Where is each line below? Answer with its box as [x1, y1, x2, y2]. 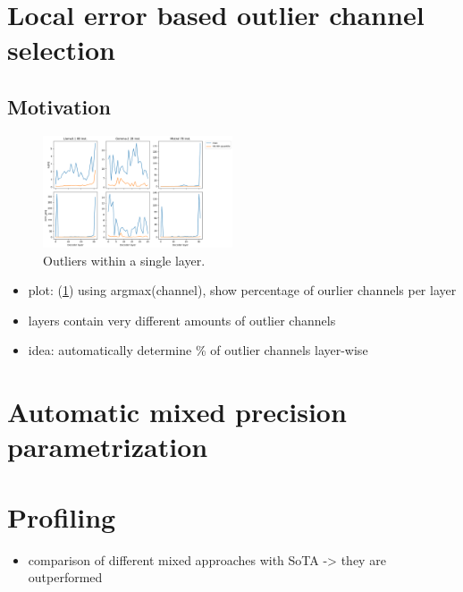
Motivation [7, 92, 111, 120]
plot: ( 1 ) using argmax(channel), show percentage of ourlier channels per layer [28, 281, 457, 300]
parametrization [7, 428, 208, 465]
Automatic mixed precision [7, 393, 347, 430]
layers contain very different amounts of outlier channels [28, 310, 336, 329]
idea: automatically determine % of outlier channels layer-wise [28, 341, 368, 359]
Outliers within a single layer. [43, 250, 206, 269]
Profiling [7, 498, 116, 535]
